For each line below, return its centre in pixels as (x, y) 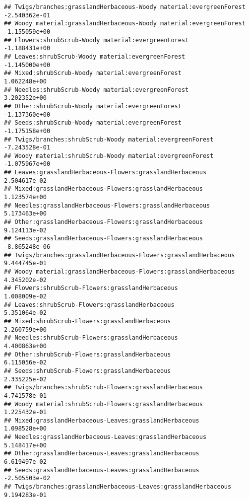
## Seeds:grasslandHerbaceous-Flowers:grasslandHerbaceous (103, 239)
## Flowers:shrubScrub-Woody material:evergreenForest (96, 40)
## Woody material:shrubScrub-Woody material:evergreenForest (109, 156)
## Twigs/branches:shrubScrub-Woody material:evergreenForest (109, 139)
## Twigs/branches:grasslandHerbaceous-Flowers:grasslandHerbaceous (120, 255)
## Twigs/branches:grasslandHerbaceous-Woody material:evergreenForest (125, 7)
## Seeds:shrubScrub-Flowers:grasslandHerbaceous (88, 371)
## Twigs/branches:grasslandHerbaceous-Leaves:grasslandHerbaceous (118, 487)
